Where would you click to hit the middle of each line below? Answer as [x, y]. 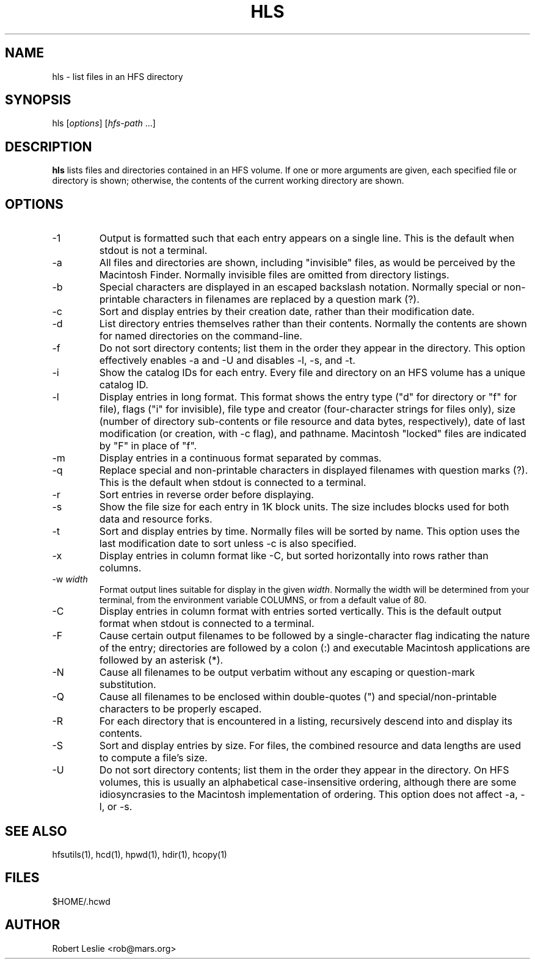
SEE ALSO [36, 831]
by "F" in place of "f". [148, 446]
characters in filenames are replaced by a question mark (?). [281, 299]
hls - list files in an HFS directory [118, 76]
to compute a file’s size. [153, 758]
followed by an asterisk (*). [161, 660]
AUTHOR [33, 925]
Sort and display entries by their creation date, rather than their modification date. [287, 312]
